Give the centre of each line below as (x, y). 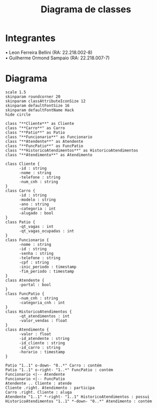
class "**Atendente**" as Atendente (44, 141)
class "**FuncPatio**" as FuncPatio (44, 146)
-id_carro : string (39, 347)
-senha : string (36, 253)
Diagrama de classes (86, 9)
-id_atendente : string (44, 338)
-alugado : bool (36, 213)
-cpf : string (34, 262)
